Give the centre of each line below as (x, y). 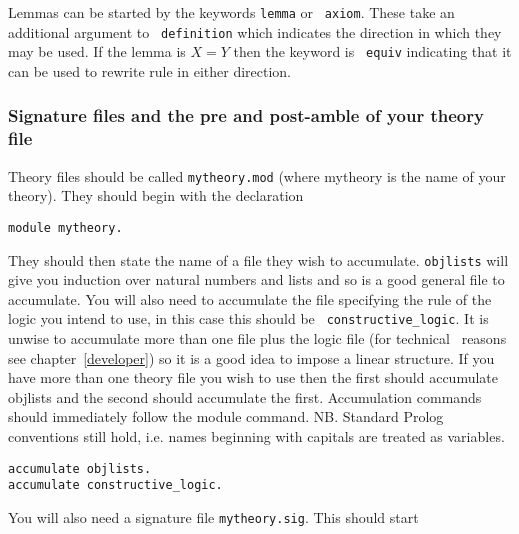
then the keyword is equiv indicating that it (372, 51)
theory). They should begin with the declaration (156, 195)
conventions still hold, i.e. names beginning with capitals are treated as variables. (256, 436)
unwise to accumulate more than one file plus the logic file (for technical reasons (257, 338)
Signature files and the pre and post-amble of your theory (246, 115)
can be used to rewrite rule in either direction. (149, 70)
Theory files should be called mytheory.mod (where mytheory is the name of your (257, 175)
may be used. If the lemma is (97, 51)
